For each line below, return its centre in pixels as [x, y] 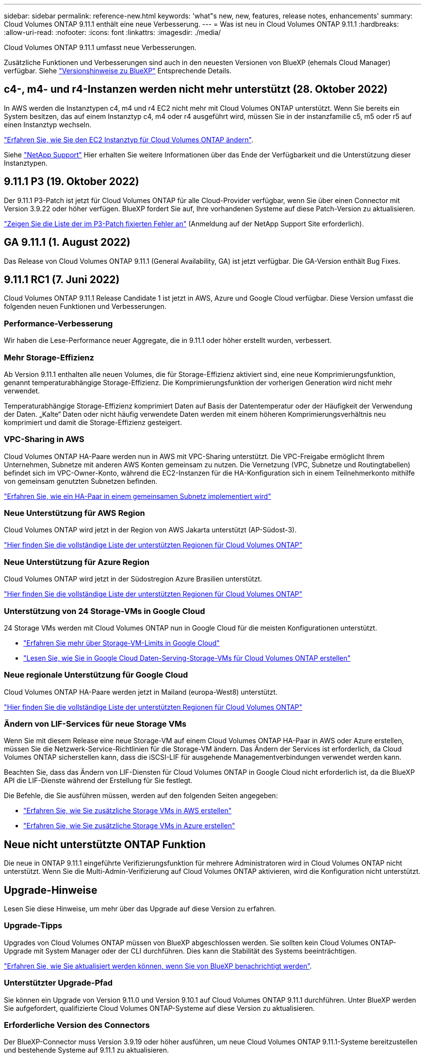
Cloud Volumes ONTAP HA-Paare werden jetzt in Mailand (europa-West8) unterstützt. [141, 692]
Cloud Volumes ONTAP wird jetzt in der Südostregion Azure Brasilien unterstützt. [133, 579]
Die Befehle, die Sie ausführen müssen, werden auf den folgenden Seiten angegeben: [141, 796]
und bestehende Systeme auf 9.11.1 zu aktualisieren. [87, 1050]
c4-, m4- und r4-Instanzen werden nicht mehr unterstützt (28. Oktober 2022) [196, 89]
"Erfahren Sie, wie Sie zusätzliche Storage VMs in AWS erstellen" [128, 811]
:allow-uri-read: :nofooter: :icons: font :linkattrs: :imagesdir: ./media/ [113, 32]
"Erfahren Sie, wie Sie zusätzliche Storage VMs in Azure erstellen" [129, 826]
